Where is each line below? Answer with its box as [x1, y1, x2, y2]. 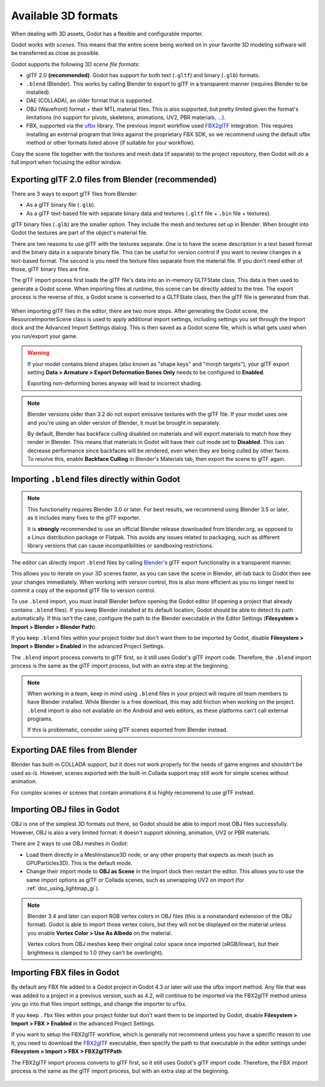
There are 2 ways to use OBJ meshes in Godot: [11, 840, 129, 847]
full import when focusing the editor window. [11, 158, 122, 166]
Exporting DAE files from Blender [11, 745, 138, 756]
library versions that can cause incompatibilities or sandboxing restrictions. [27, 542, 214, 550]
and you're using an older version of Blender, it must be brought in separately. [27, 419, 221, 426]
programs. [27, 715, 54, 722]
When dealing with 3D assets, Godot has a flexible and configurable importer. [11, 30, 203, 37]
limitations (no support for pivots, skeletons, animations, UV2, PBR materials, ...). [26, 114, 226, 121]
